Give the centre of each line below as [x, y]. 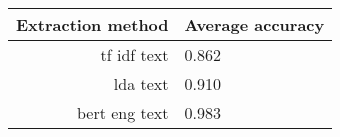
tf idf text [134, 54]
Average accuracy [254, 24]
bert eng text [122, 112]
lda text [141, 83]
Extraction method [92, 24]
